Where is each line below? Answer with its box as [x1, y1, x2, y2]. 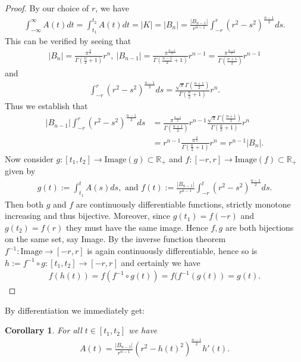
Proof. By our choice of [5, 2, 89, 14]
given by [5, 165, 36, 177]
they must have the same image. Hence [65, 221, 208, 233]
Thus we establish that [5, 100, 88, 112]
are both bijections [225, 221, 294, 233]
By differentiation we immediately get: [5, 304, 145, 316]
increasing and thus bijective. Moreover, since [5, 209, 171, 222]
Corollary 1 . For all [5, 324, 82, 336]
